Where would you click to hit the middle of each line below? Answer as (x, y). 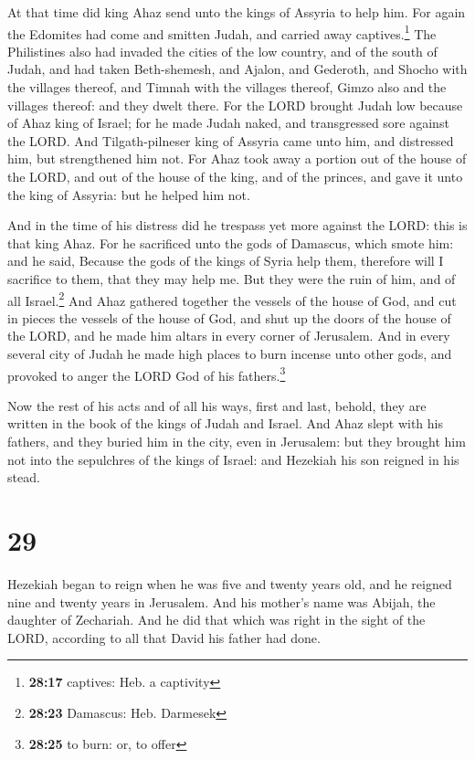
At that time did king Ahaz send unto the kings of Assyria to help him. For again (237, 12)
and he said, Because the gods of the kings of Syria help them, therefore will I (226, 261)
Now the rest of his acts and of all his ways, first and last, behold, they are (217, 405)
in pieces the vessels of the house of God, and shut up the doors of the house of (229, 317)
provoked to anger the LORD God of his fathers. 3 (147, 374)
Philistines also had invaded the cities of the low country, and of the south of (222, 51)
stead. (24, 477)
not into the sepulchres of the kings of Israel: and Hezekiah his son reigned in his (233, 459)
